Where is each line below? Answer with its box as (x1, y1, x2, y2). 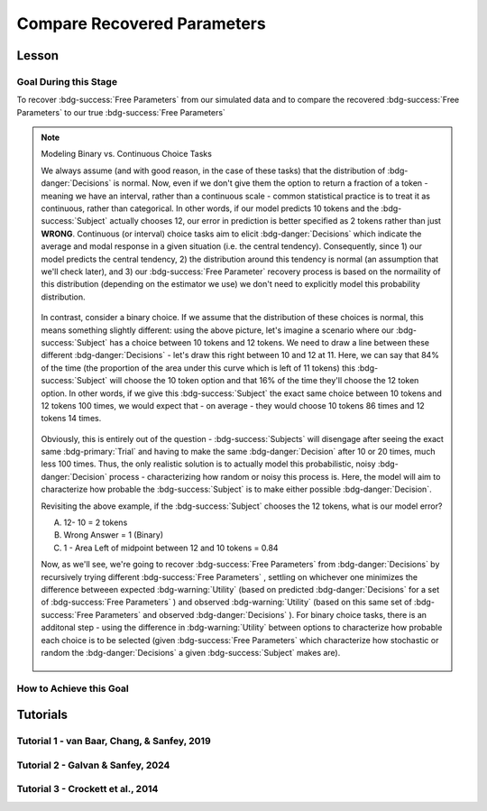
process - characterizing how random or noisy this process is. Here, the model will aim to (108, 471, 441, 482)
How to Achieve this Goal (16, 682, 130, 695)
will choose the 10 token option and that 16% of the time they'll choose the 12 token (109, 375, 419, 386)
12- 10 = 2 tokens (63, 517, 128, 528)
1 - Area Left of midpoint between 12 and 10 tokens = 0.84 (63, 542, 279, 553)
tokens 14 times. (41, 413, 102, 424)
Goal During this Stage (16, 75, 117, 88)
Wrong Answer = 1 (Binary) (63, 530, 164, 540)
